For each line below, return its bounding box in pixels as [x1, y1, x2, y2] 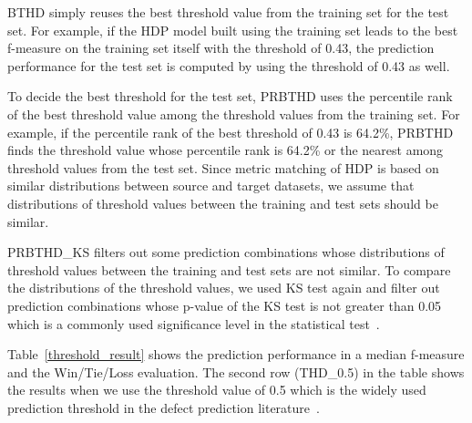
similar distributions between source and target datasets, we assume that [7, 176, 415, 195]
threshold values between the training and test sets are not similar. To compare [7, 260, 451, 279]
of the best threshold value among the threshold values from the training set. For [7, 104, 460, 123]
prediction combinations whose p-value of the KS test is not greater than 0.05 [7, 295, 442, 315]
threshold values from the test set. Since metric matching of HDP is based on [7, 158, 439, 177]
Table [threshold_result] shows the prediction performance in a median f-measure [7, 345, 465, 364]
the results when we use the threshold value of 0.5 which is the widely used [7, 380, 426, 399]
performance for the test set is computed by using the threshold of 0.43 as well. [7, 56, 450, 75]
